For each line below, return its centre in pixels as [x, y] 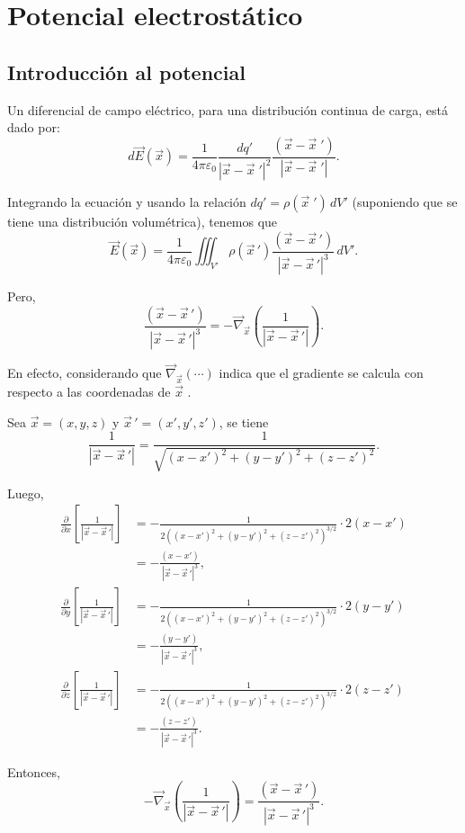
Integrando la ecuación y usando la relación [127, 202]
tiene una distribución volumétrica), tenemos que [143, 222]
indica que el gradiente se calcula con [321, 373]
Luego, [26, 493]
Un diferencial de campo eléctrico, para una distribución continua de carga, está [228, 109]
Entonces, [34, 771]
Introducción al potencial [126, 72]
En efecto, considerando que [85, 373]
